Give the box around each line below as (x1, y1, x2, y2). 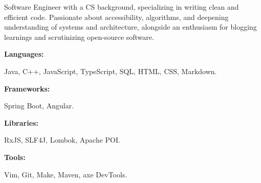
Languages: (4, 49, 44, 59)
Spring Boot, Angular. (4, 100, 74, 111)
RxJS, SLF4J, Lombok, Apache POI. (4, 134, 120, 145)
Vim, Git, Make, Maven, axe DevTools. (4, 169, 127, 179)
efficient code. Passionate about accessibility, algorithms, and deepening (4, 11, 229, 22)
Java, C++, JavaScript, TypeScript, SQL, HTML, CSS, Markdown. (4, 65, 217, 76)
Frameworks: (4, 83, 50, 94)
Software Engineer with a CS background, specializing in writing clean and (4, 2, 239, 12)
